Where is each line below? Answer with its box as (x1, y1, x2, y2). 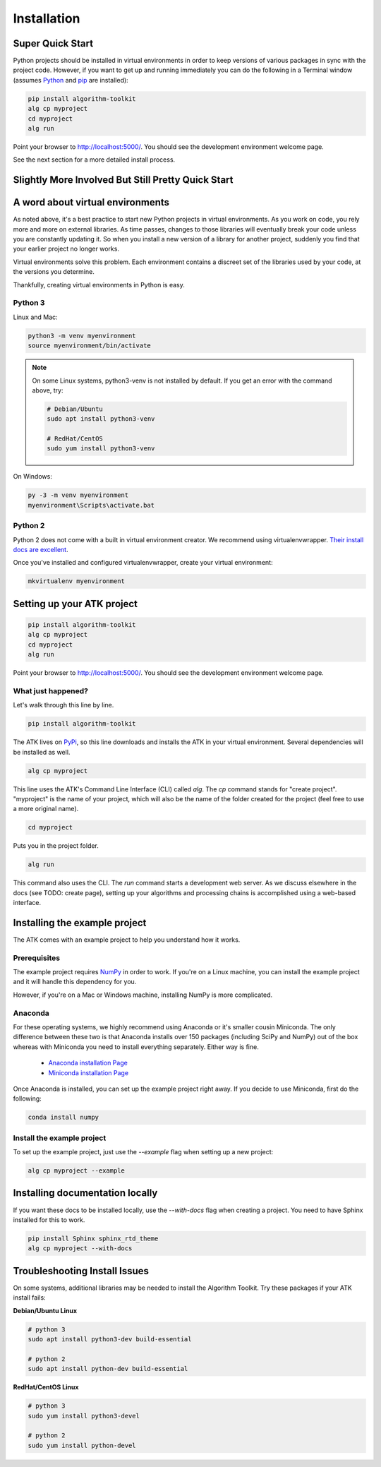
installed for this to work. (13, 1215, 85, 1224)
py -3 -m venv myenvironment (28, 491, 129, 499)
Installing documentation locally (13, 1187, 158, 1199)
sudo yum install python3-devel (28, 1412, 140, 1420)
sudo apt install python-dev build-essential (28, 1365, 188, 1373)
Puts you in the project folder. (13, 842, 99, 850)
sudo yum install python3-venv (47, 445, 155, 453)
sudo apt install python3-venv (47, 415, 155, 423)
